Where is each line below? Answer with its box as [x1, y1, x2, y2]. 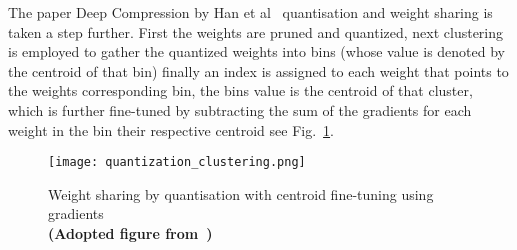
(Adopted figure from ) [48, 223, 213, 243]
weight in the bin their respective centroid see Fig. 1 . [8, 119, 334, 140]
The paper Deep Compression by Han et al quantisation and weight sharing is [8, 2, 493, 22]
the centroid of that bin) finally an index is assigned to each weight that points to [8, 60, 509, 81]
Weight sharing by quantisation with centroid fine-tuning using [48, 183, 434, 204]
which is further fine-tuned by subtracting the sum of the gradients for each [8, 99, 472, 120]
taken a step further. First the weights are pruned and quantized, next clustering [8, 21, 504, 42]
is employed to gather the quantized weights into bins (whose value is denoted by [8, 41, 505, 62]
